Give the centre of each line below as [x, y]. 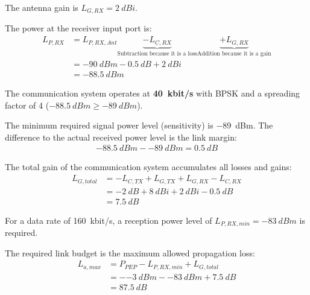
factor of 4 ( [27, 105]
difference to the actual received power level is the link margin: [121, 137]
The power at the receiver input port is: [78, 28]
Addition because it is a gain [234, 54]
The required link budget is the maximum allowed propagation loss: [130, 252]
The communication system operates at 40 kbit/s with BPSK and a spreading [153, 93]
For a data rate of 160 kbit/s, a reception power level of [109, 220]
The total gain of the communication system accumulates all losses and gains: [148, 167]
